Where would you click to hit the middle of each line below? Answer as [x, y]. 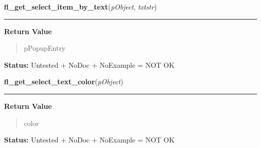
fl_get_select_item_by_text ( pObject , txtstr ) [81, 7]
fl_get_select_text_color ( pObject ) [64, 82]
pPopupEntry [45, 48]
